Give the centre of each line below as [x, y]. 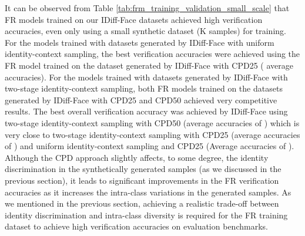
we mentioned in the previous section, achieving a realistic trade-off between [142, 203]
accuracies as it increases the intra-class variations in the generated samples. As [148, 192]
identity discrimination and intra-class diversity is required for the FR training [146, 215]
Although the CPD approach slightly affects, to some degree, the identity [137, 157]
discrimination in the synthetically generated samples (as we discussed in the [143, 169]
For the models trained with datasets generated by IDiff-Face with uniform [140, 42]
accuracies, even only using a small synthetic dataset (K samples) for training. [145, 31]
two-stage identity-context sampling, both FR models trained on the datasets [144, 88]
